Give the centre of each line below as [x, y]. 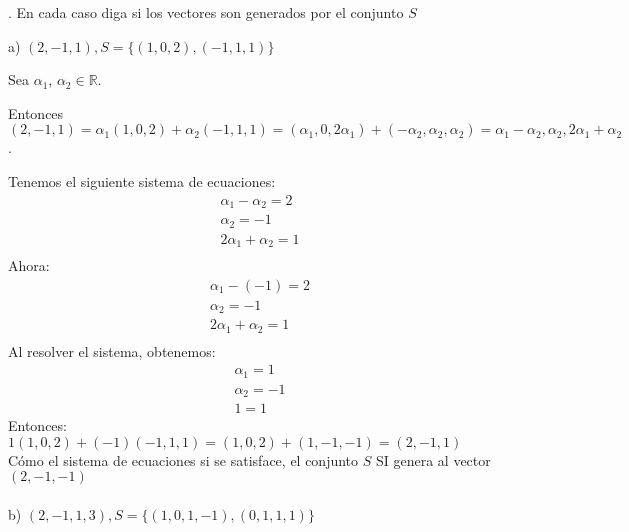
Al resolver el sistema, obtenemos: [112, 350]
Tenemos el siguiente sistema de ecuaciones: [142, 180]
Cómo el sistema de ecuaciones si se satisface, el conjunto [183, 459]
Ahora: [29, 265]
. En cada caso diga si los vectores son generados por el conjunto [206, 12]
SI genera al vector [433, 459]
